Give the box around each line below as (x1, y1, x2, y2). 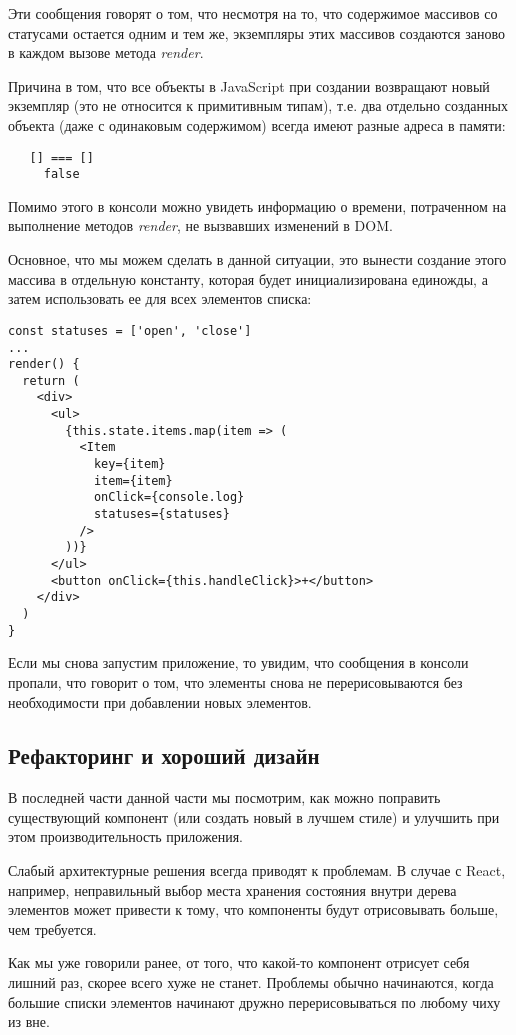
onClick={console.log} (93, 490, 245, 505)
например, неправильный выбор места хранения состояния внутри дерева (8, 879, 457, 900)
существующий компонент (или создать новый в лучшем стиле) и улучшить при (8, 806, 500, 827)
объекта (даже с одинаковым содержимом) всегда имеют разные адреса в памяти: (8, 114, 506, 135)
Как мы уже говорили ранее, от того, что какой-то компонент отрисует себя (8, 952, 470, 973)
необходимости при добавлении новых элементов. (8, 691, 312, 712)
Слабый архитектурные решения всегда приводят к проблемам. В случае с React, (8, 860, 506, 881)
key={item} (93, 457, 166, 472)
